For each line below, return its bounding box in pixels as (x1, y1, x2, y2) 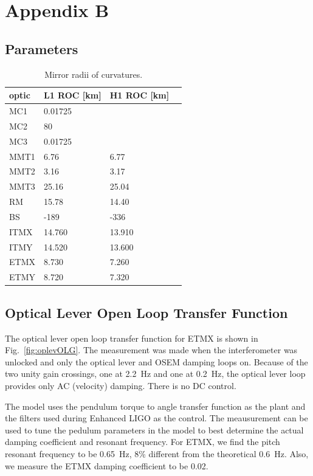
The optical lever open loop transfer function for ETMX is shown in (5, 331, 258, 344)
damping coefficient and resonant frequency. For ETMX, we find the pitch (5, 435, 280, 448)
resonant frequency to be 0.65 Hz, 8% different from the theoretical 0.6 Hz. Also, (5, 447, 309, 460)
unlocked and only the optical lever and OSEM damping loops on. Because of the (5, 355, 308, 368)
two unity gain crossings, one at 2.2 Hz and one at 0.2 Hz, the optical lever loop (5, 367, 306, 380)
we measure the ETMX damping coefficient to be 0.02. (5, 459, 208, 472)
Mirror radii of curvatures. (44, 67, 143, 80)
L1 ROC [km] (43, 89, 101, 102)
